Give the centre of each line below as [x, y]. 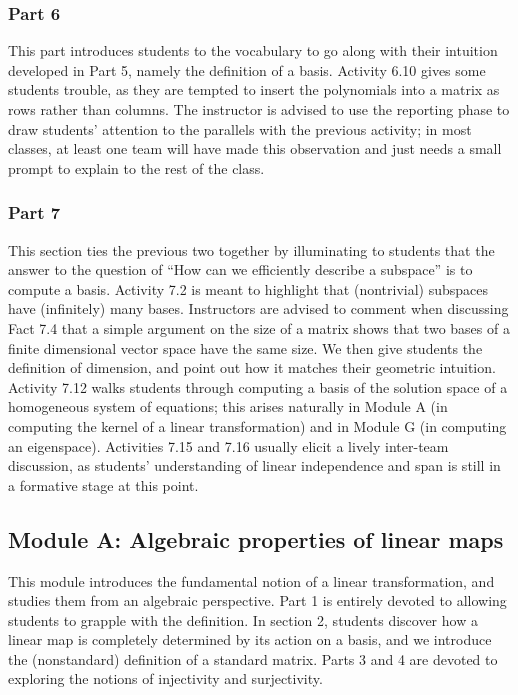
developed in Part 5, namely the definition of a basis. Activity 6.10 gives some [247, 69]
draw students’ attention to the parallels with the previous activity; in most [240, 128]
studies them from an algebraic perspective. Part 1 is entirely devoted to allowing [257, 600]
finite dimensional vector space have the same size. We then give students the [245, 347]
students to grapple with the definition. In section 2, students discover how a [243, 619]
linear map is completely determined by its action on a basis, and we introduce [250, 639]
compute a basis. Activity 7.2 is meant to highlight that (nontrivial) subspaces [248, 288]
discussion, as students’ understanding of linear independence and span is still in [254, 465]
